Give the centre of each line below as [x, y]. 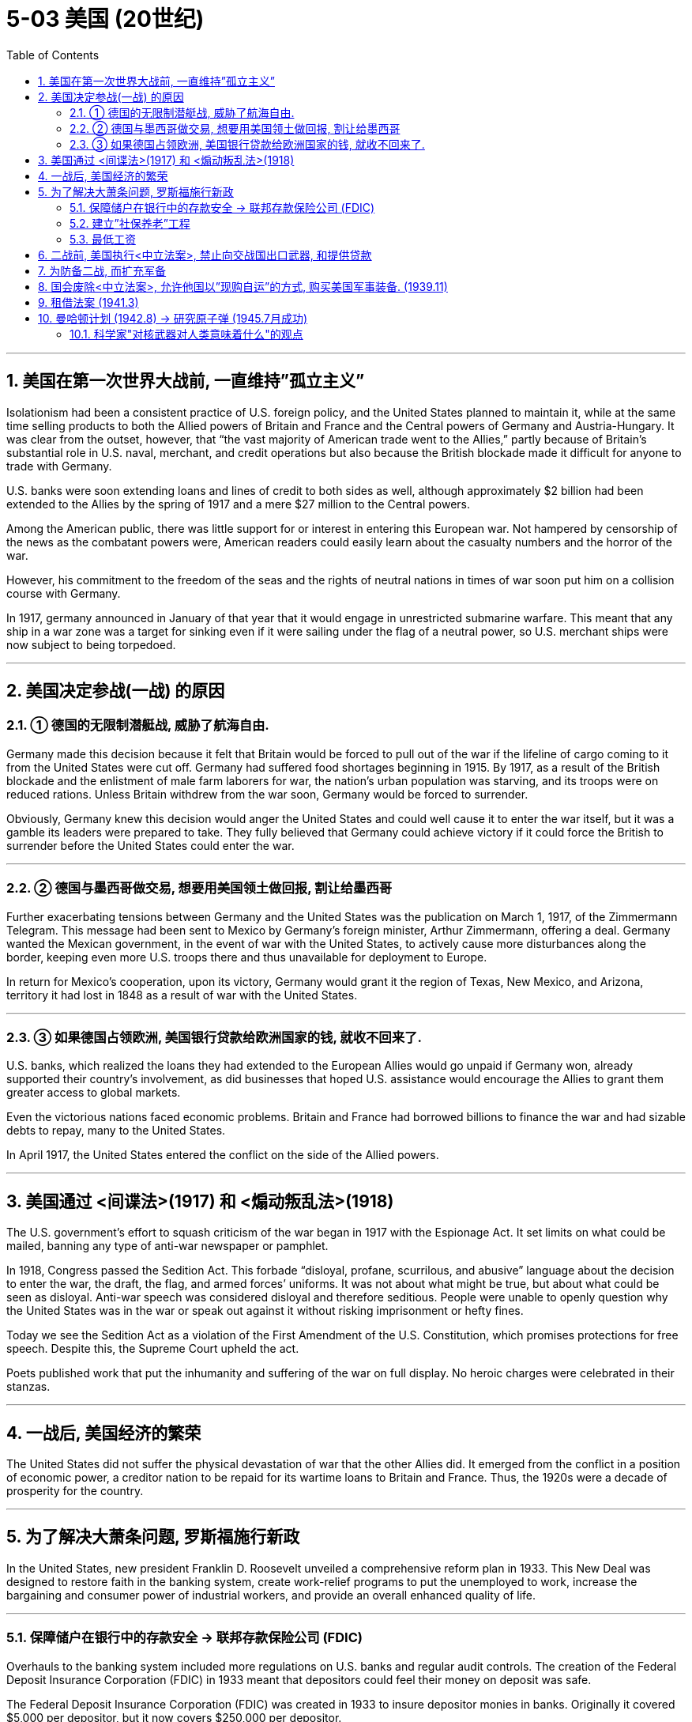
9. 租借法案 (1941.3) [88, 302]
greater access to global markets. [94, 1093]
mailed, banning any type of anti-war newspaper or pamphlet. [167, 1246]
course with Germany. [64, 593]
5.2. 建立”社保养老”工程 [130, 223]
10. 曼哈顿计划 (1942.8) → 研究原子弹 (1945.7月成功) [173, 318]
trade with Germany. [59, 466]
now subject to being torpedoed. [91, 644]
